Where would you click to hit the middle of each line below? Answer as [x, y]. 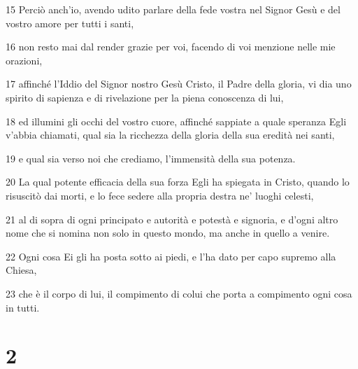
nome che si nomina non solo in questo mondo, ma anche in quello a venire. [168, 233]
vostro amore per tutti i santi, [70, 23]
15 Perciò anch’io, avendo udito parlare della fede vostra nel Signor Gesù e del [173, 9]
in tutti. [23, 307]
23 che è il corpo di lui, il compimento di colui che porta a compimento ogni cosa [179, 293]
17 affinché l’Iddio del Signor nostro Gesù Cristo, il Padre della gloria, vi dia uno [179, 84]
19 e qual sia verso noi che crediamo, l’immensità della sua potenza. [151, 158]
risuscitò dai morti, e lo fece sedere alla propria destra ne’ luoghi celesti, [160, 195]
